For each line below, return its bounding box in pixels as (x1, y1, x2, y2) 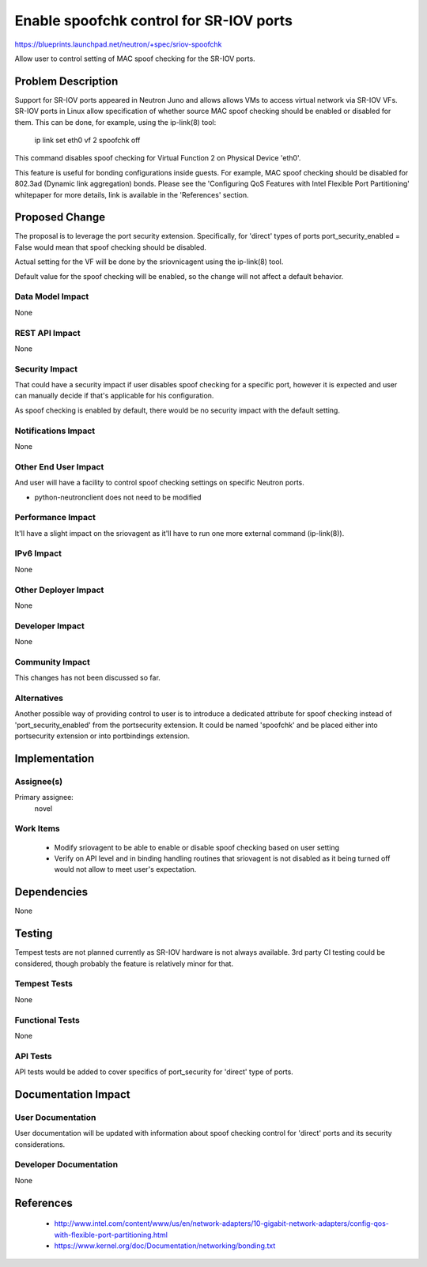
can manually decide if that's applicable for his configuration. (14, 391, 214, 401)
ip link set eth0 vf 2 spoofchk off (34, 135, 141, 145)
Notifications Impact (14, 425, 96, 436)
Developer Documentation (14, 1159, 119, 1170)
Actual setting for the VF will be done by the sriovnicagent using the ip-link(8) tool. (14, 257, 284, 266)
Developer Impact (14, 620, 85, 632)
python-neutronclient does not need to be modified (34, 492, 202, 502)
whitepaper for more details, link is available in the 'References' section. (14, 190, 249, 199)
